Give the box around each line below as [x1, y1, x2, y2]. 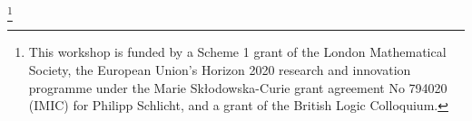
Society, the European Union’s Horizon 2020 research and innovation [28, 60, 411, 79]
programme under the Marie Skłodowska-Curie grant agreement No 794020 [28, 78, 447, 97]
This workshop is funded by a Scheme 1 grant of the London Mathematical [28, 42, 447, 61]
